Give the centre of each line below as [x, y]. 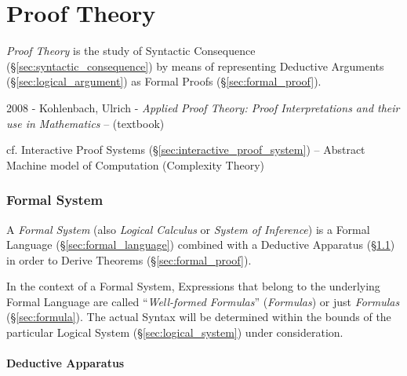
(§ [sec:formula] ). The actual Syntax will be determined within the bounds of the [199, 317]
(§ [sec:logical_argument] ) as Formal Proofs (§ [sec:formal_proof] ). [164, 81]
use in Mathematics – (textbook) [85, 123]
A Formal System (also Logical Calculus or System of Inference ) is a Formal [188, 229]
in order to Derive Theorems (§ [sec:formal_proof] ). [129, 259]
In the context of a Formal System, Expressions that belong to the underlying [193, 286]
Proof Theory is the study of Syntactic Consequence [131, 51]
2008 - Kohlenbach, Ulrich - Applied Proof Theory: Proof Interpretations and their [203, 107]
